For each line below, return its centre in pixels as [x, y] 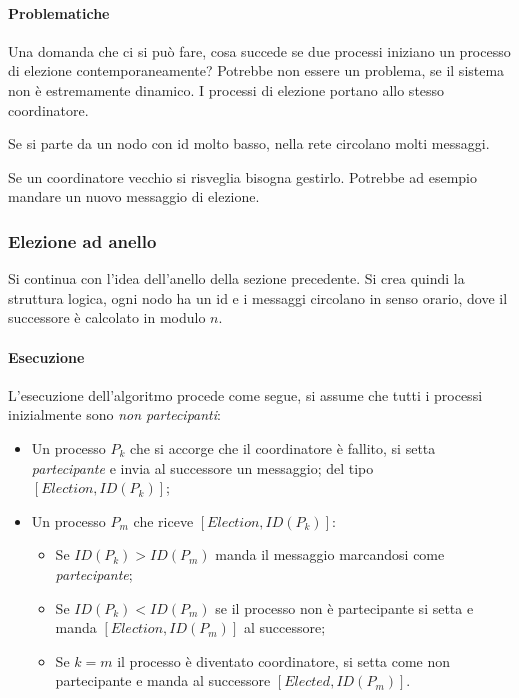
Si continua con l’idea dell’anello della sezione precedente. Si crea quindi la [236, 278]
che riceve [163, 520]
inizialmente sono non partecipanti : [114, 414]
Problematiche [59, 12]
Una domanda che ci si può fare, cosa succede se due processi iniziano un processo [259, 50]
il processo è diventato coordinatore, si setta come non [284, 660]
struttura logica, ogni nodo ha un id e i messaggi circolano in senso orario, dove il [258, 297]
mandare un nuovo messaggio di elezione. [134, 196]
